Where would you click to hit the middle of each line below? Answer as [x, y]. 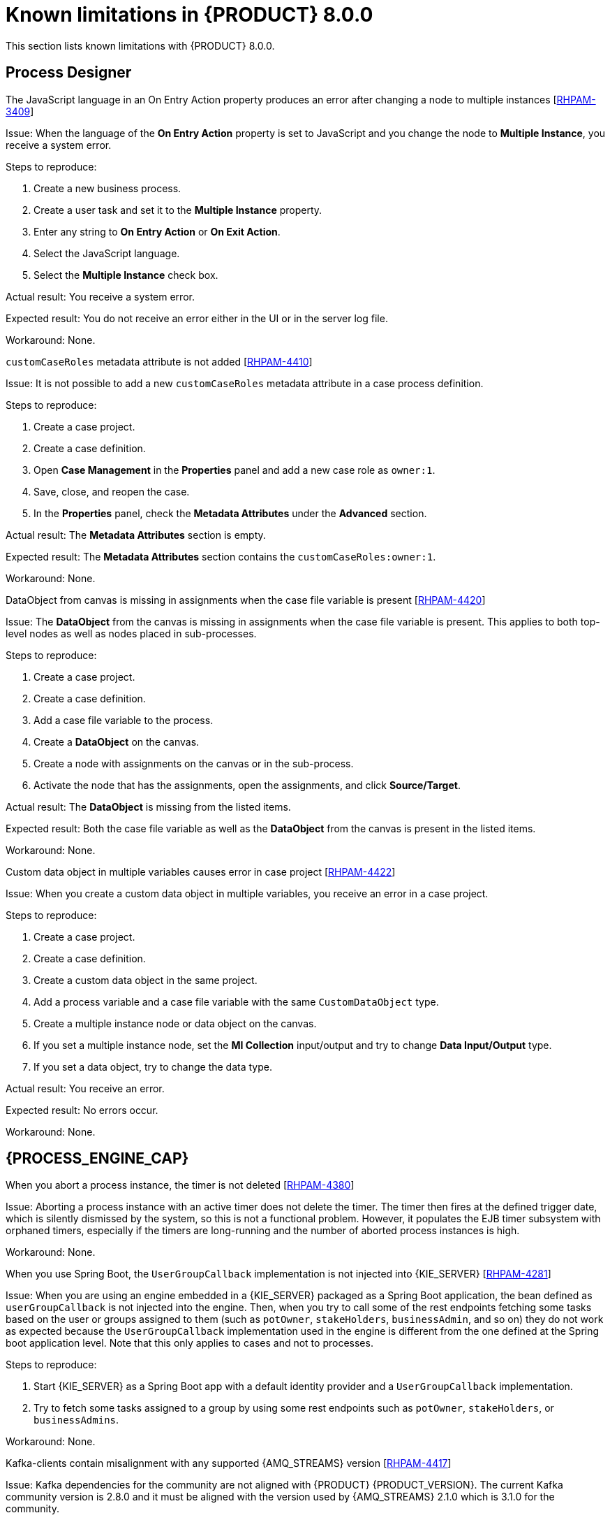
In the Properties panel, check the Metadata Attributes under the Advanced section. [230, 513]
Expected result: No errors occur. [82, 1110]
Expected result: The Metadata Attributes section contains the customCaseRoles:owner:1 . [221, 556]
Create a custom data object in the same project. [146, 980]
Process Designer [69, 73]
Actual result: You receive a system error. [100, 296]
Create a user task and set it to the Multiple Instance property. [178, 210]
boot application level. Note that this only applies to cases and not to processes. [189, 1343]
